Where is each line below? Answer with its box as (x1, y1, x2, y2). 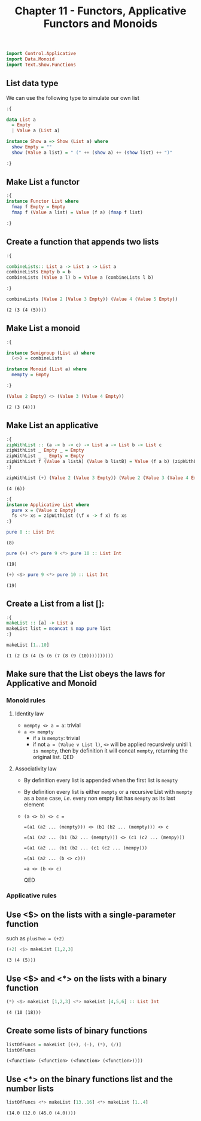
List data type (6, 78, 59, 89)
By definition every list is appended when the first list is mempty (23, 776, 178, 784)
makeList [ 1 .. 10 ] (6, 642, 50, 648)
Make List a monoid (6, 323, 81, 333)
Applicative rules (6, 891, 57, 900)
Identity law (14, 710, 44, 717)
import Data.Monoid (6, 56, 55, 62)
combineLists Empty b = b (6, 269, 71, 275)
